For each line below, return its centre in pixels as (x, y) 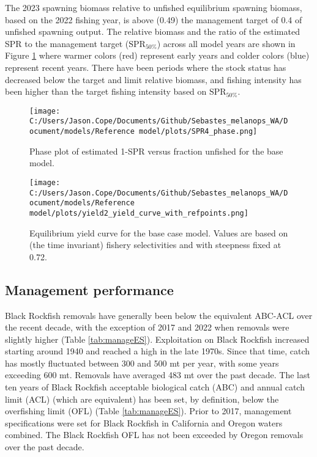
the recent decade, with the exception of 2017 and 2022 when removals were (147, 327)
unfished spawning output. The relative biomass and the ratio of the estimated (152, 31)
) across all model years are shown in (226, 43)
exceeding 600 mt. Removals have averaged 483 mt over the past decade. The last (158, 375)
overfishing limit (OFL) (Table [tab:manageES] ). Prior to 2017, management (148, 411)
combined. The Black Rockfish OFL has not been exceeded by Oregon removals (154, 435)
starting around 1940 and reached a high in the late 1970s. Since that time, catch (158, 351)
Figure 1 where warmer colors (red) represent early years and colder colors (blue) (157, 55)
